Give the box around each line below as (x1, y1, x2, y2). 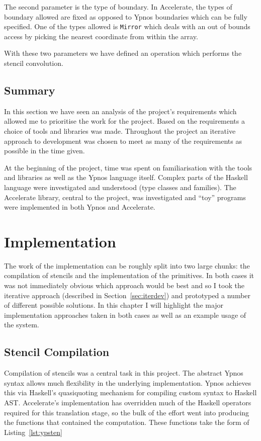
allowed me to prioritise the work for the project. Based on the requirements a (4, 116, 245, 126)
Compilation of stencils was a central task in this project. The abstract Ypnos (4, 368, 243, 378)
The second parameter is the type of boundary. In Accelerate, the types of (4, 2, 232, 12)
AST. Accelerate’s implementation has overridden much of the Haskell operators (4, 397, 251, 408)
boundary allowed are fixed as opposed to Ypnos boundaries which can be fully (4, 11, 247, 22)
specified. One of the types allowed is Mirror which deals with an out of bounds (4, 21, 250, 32)
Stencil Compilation (4, 344, 110, 360)
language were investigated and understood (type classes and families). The (4, 182, 236, 192)
